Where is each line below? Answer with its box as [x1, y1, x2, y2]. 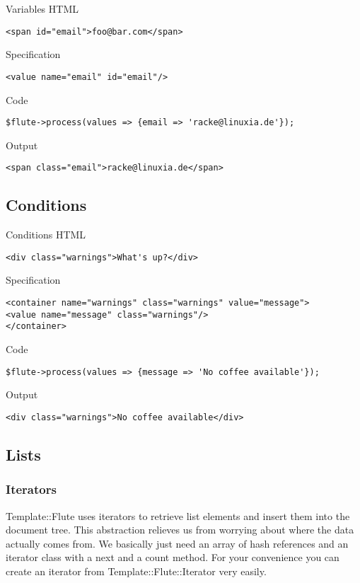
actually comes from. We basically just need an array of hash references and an [6, 536, 349, 550]
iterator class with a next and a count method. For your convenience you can [6, 550, 339, 565]
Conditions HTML [6, 227, 86, 242]
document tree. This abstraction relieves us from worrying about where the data [6, 522, 354, 537]
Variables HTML [6, 1, 79, 16]
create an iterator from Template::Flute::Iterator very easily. [6, 563, 267, 578]
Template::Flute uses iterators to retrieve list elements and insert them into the [6, 508, 350, 523]
